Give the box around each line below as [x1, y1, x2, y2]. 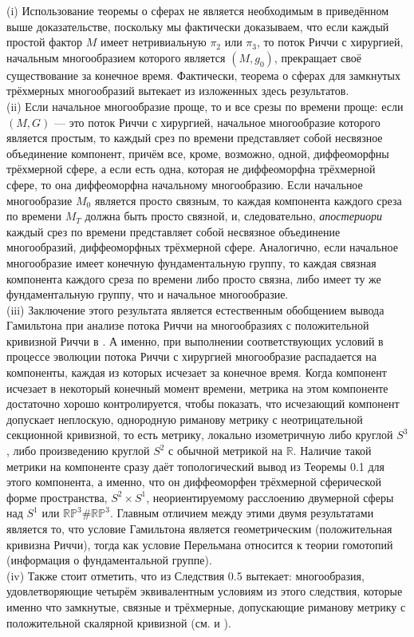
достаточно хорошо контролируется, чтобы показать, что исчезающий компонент [6, 395, 400, 412]
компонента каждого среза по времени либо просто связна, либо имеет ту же [6, 270, 381, 287]
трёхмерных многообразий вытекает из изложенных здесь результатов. [6, 82, 349, 99]
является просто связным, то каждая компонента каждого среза [94, 192, 402, 208]
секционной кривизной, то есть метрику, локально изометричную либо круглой [6, 426, 393, 443]
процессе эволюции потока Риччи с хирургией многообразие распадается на [6, 348, 377, 365]
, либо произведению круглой [6, 442, 150, 459]
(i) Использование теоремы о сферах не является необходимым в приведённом [6, 2, 389, 18]
